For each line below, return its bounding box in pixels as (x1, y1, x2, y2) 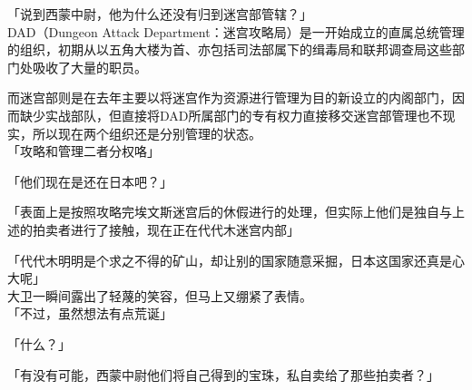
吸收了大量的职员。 (32, 57, 147, 76)
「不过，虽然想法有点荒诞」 (7, 304, 172, 323)
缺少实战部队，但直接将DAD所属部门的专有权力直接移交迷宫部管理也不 (19, 105, 443, 124)
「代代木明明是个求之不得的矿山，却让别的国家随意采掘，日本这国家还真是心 (7, 250, 465, 269)
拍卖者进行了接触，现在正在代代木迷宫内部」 (32, 219, 300, 239)
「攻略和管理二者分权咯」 (7, 141, 160, 161)
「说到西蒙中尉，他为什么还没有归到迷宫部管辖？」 (7, 5, 312, 23)
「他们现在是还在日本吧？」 (7, 171, 172, 190)
